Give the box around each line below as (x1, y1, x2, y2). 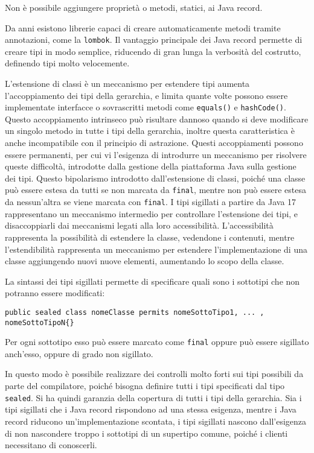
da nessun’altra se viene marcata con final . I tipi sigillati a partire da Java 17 (5, 195, 296, 208)
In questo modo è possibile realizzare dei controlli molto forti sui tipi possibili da (5, 367, 304, 380)
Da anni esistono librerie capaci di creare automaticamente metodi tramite (5, 21, 281, 34)
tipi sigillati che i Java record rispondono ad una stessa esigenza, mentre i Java (5, 403, 296, 416)
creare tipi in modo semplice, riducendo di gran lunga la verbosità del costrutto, (5, 45, 301, 57)
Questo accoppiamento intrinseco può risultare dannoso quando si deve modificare (5, 112, 309, 125)
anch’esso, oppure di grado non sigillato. (5, 347, 153, 360)
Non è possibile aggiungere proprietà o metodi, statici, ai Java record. (5, 1, 263, 13)
